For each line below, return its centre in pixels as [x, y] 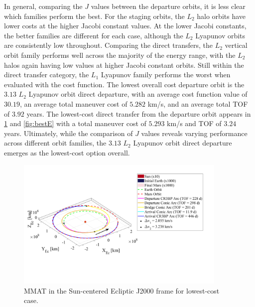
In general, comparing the [43, 6]
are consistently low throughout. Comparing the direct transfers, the [109, 45]
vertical [236, 45]
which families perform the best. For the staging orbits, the [94, 16]
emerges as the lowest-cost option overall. [67, 152]
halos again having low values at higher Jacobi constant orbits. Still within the [124, 65]
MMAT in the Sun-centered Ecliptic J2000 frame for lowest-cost [122, 290]
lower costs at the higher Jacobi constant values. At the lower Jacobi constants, [125, 26]
